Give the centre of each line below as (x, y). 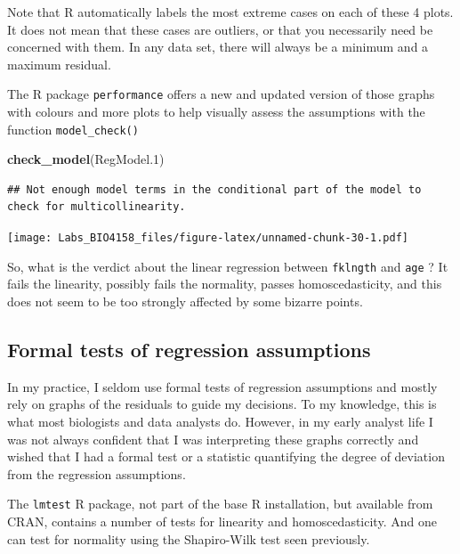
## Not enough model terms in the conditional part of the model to (214, 189)
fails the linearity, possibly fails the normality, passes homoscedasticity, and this (225, 284)
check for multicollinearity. (97, 207)
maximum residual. (59, 64)
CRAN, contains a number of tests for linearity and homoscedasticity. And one (222, 521)
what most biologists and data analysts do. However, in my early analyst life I (220, 421)
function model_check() (73, 129)
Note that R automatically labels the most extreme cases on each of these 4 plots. (230, 12)
